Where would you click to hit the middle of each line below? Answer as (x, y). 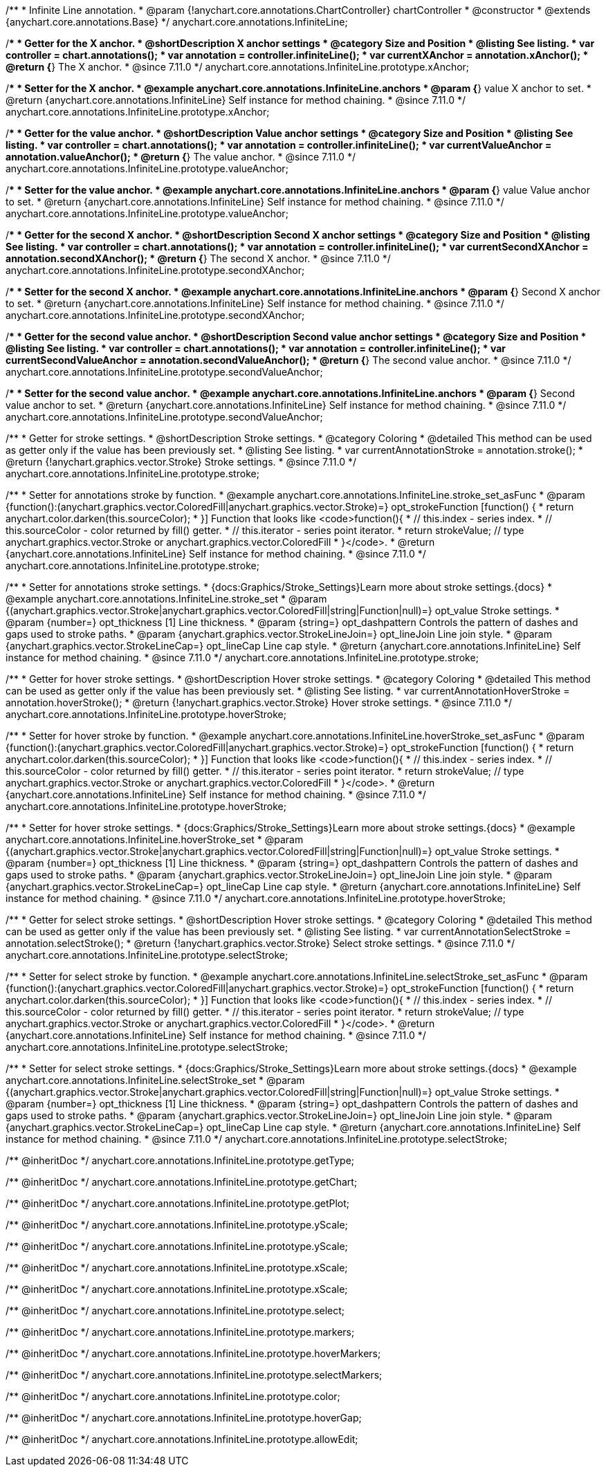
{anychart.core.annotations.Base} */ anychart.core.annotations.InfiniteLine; (177, 22)
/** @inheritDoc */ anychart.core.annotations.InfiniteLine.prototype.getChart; (182, 1182)
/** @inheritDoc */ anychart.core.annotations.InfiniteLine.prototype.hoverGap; (184, 1418)
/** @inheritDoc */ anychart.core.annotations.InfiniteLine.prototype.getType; (180, 1160)
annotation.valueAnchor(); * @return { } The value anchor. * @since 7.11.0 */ (181, 157)
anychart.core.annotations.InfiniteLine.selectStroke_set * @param (155, 1080)
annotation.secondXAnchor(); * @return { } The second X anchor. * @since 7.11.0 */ (198, 258)
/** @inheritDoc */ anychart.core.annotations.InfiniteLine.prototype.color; (173, 1396)
